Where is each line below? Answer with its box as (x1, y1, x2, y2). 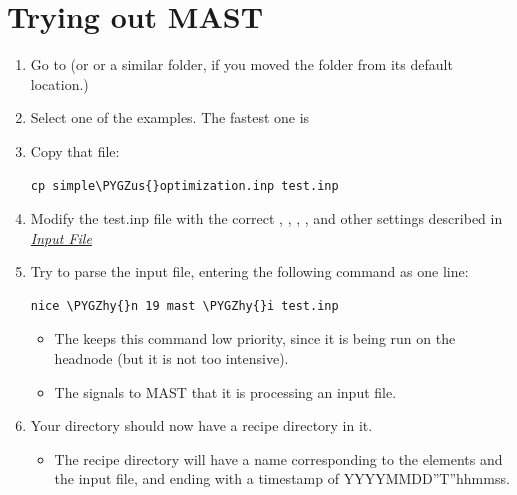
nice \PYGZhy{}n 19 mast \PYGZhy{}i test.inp (30, 298, 339, 313)
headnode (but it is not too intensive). (54, 348, 289, 369)
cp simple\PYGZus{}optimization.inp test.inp (30, 178, 339, 193)
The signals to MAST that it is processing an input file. (54, 381, 397, 402)
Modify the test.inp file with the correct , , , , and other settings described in (30, 208, 503, 229)
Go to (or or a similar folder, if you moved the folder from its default (30, 54, 453, 75)
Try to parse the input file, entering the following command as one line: (30, 261, 469, 282)
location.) (30, 73, 89, 94)
